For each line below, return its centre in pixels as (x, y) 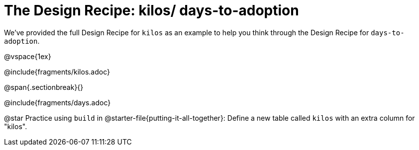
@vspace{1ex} (28, 56)
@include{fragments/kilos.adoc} (57, 72)
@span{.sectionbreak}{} (44, 87)
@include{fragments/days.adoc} (57, 102)
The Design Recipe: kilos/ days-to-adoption (152, 10)
